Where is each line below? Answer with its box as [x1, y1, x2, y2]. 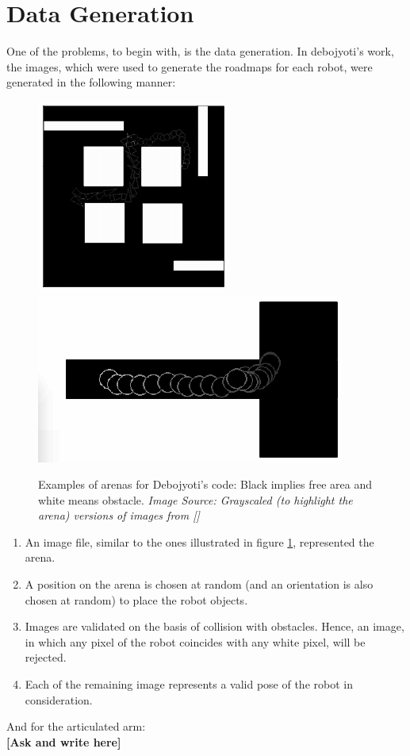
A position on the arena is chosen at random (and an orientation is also [25, 576, 374, 593]
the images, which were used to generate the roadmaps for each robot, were [6, 58, 373, 75]
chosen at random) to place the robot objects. [25, 591, 248, 608]
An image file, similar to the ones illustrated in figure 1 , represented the [25, 533, 374, 550]
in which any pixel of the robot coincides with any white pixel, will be [25, 633, 366, 650]
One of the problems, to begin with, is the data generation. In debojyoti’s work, [6, 43, 394, 59]
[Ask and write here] [6, 733, 121, 750]
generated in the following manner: [6, 74, 176, 90]
